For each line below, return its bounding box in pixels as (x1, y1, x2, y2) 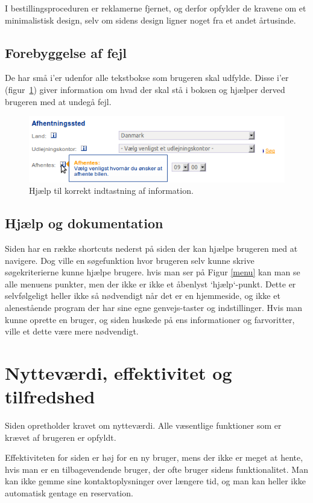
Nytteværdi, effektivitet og (5, 360, 232, 385)
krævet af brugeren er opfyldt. (5, 431, 116, 443)
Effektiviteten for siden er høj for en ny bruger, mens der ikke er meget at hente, (5, 451, 303, 464)
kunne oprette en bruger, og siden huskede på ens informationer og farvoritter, (5, 313, 295, 325)
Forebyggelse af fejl (5, 43, 127, 62)
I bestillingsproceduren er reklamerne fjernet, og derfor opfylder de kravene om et (5, 2, 306, 14)
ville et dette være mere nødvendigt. (5, 325, 139, 338)
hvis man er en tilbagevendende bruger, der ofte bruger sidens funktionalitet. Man (5, 463, 308, 475)
